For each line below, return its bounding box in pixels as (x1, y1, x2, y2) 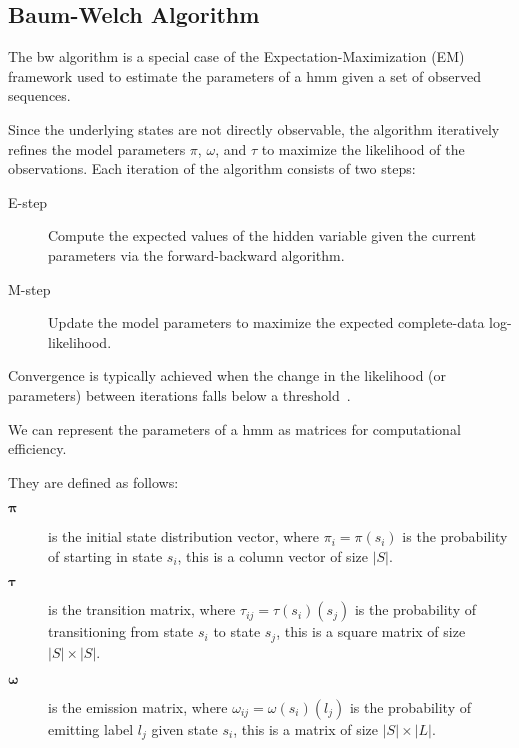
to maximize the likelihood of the (261, 138, 465, 159)
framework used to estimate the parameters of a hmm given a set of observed (8, 65, 482, 86)
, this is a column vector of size (177, 545, 368, 566)
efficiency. (8, 438, 67, 459)
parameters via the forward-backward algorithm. (48, 244, 345, 265)
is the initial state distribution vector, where (48, 526, 320, 547)
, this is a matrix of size (233, 718, 379, 739)
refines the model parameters (8, 138, 186, 159)
